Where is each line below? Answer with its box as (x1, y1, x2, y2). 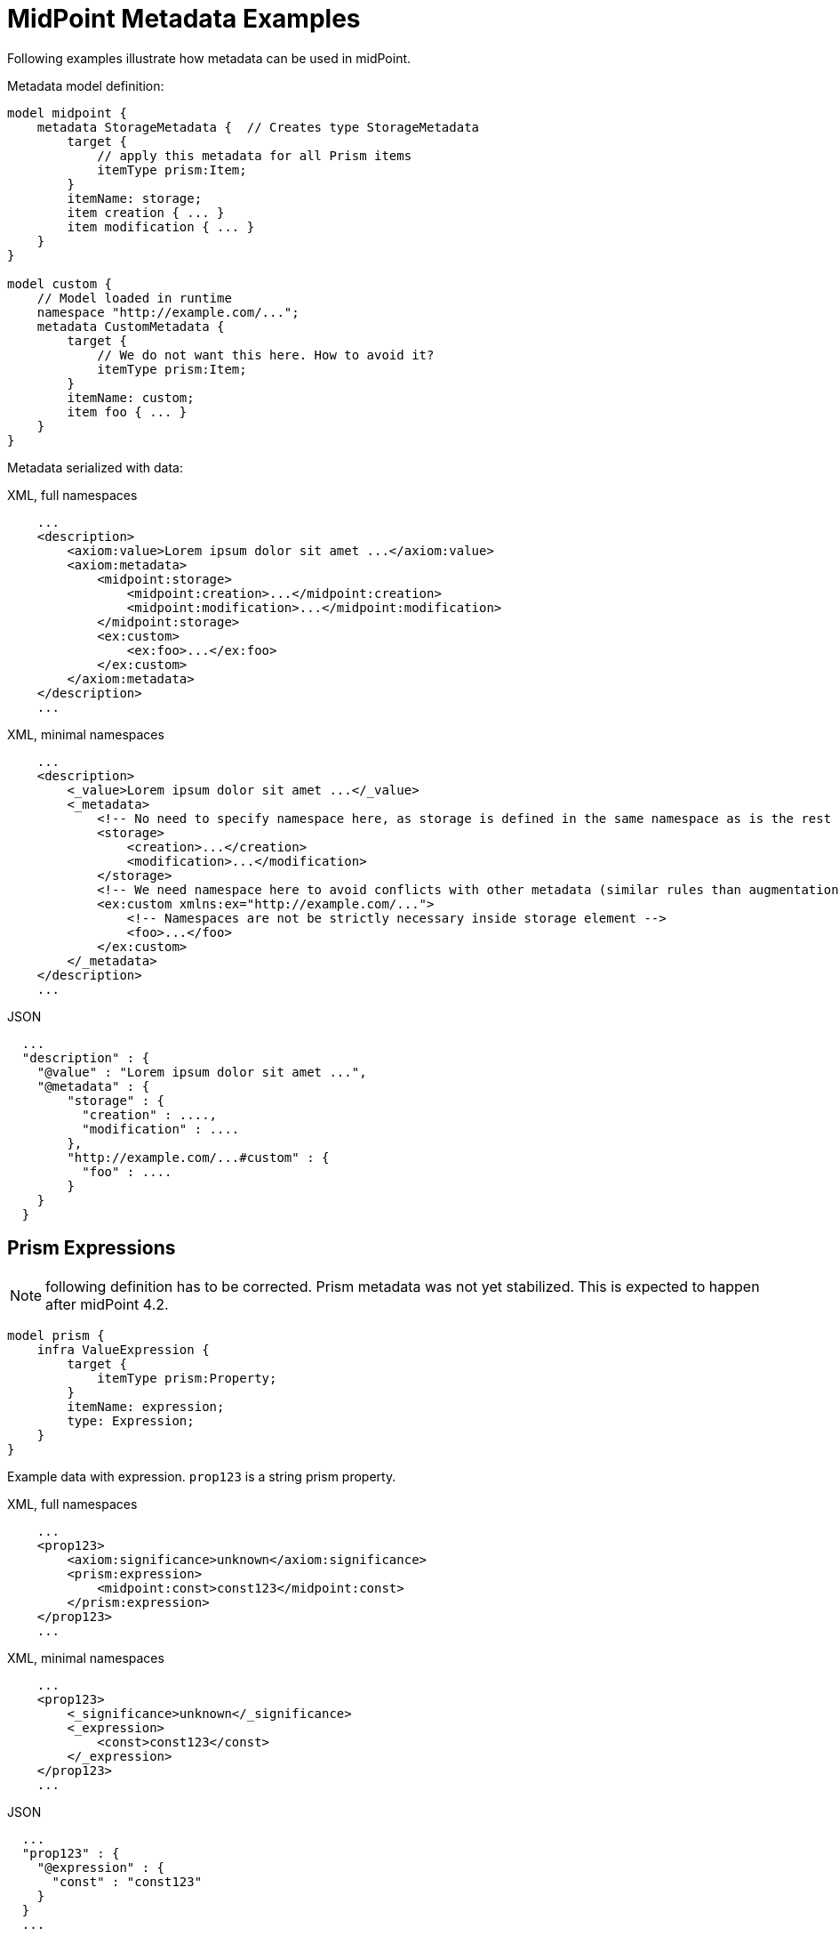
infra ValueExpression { (36, 1342, 210, 1357)
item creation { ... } (67, 205, 225, 220)
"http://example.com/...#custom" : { (67, 1149, 330, 1165)
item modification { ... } (67, 219, 255, 234)
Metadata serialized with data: (7, 459, 184, 475)
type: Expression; (67, 1413, 195, 1428)
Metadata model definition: (7, 77, 164, 93)
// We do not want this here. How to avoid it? (97, 347, 435, 362)
